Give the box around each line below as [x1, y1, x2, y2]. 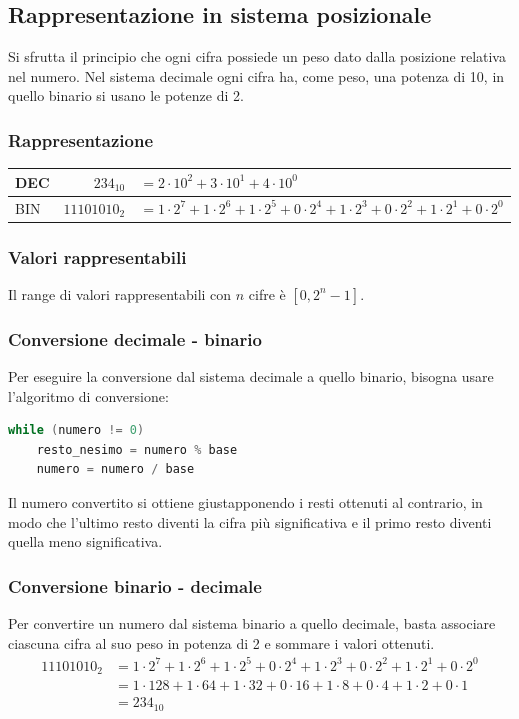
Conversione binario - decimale [8, 573, 262, 598]
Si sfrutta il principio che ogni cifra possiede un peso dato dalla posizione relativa [8, 46, 506, 67]
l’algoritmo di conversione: [8, 385, 169, 406]
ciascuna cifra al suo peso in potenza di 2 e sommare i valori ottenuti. [8, 632, 435, 653]
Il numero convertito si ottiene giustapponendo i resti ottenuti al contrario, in [8, 492, 483, 513]
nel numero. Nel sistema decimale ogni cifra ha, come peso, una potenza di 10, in [8, 65, 505, 86]
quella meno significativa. [8, 531, 163, 552]
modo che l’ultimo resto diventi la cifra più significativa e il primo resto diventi [8, 511, 492, 532]
